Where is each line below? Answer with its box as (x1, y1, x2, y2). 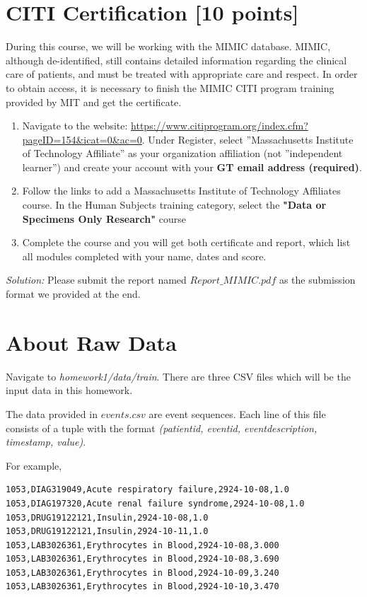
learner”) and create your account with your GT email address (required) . (22, 159, 362, 174)
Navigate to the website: (22, 118, 128, 133)
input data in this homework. (6, 383, 133, 398)
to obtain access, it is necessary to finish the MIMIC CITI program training (6, 80, 334, 95)
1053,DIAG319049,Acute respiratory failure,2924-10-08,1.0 (6, 485, 289, 495)
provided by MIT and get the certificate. (6, 94, 182, 109)
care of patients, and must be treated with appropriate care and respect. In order (6, 66, 358, 81)
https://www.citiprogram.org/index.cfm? (131, 118, 308, 133)
